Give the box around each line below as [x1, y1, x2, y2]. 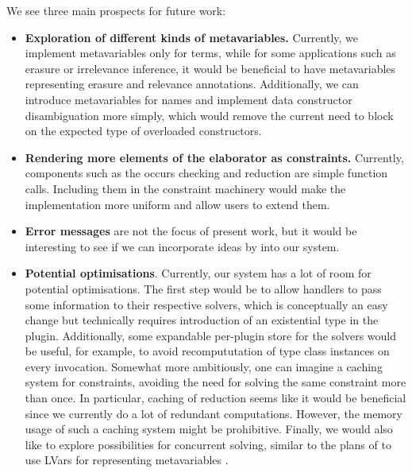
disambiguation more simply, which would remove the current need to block [25, 107, 394, 123]
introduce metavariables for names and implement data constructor [25, 91, 352, 107]
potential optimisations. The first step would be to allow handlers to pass [25, 280, 382, 297]
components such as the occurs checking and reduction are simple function [25, 165, 388, 181]
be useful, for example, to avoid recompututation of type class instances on [25, 343, 390, 359]
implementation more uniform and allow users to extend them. [25, 196, 330, 212]
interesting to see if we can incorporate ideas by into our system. [25, 238, 340, 254]
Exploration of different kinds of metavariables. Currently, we [25, 29, 359, 45]
